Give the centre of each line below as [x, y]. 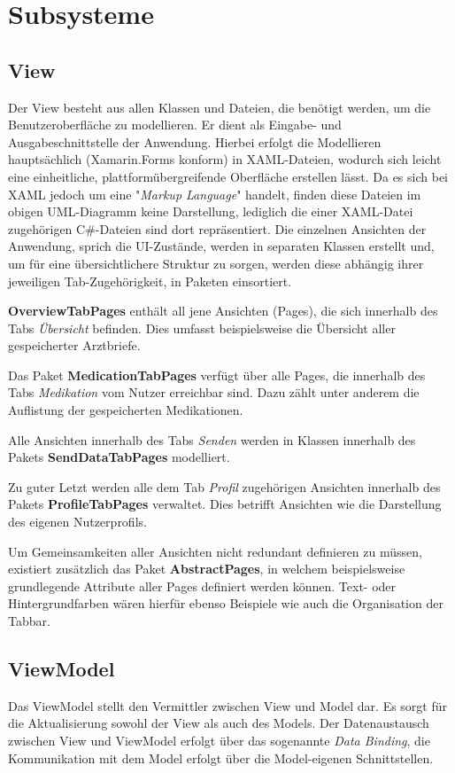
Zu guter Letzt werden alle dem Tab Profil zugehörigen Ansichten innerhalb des [224, 486]
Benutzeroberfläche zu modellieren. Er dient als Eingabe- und [175, 125]
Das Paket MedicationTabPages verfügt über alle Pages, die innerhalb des [217, 375]
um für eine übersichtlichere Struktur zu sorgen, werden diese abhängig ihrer [216, 263]
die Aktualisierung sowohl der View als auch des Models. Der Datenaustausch [219, 723]
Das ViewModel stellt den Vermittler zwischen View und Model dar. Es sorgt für [228, 705]
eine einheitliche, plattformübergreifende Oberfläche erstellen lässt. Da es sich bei [228, 176]
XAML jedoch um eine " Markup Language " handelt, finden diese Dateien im [215, 194]
